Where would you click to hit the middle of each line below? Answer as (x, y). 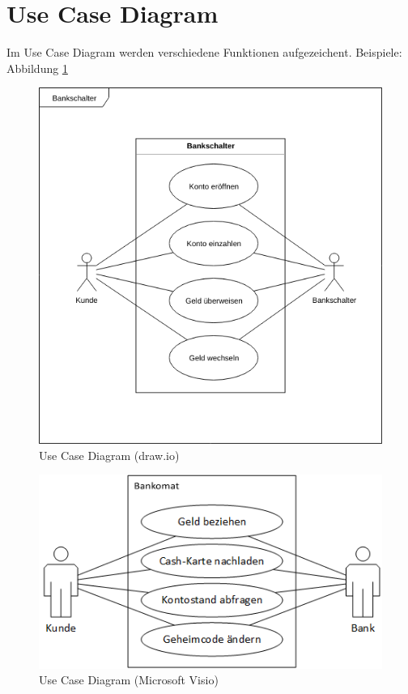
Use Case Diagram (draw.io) (109, 455)
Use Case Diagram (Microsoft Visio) (129, 680)
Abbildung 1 (37, 68)
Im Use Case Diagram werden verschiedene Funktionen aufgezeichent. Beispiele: (204, 52)
